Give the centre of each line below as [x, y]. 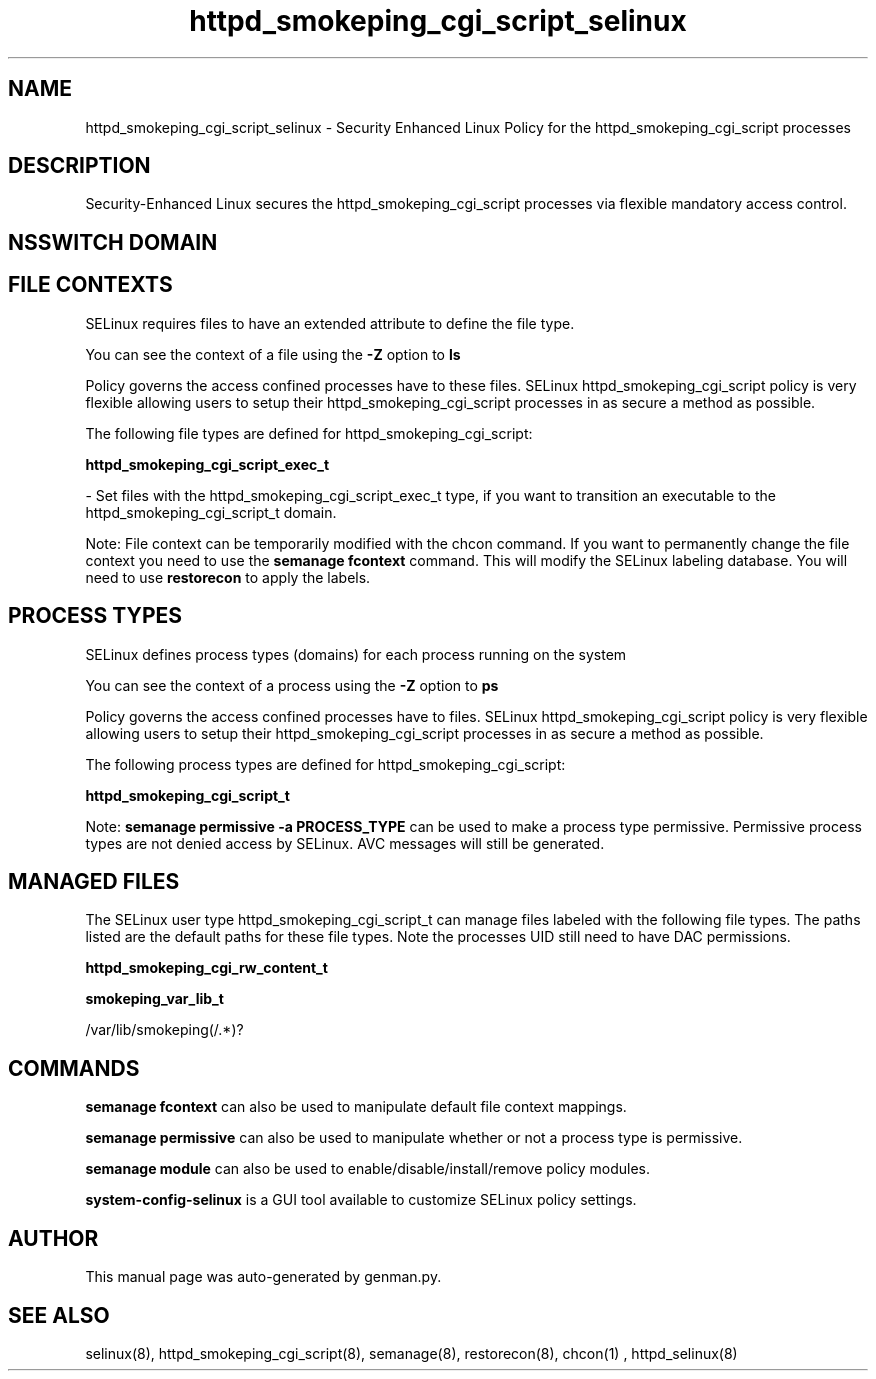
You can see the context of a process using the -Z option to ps [292, 685]
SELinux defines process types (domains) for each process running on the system [356, 654]
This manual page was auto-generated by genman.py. [263, 1277]
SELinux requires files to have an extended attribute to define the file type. [330, 323]
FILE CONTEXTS [90, 285]
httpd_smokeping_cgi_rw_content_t [206, 968]
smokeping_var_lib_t [154, 999]
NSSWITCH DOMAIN [113, 242]
